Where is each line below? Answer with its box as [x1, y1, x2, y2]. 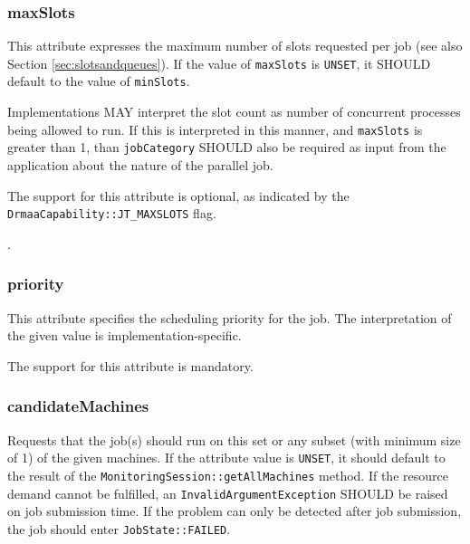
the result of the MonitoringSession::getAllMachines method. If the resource [7, 465, 448, 484]
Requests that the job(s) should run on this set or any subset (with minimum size [7, 430, 461, 449]
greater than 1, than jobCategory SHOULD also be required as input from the [7, 138, 446, 157]
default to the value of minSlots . [7, 72, 190, 91]
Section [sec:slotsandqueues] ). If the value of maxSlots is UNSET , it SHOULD [7, 53, 431, 72]
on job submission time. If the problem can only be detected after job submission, [7, 501, 462, 520]
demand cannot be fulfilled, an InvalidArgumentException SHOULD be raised [7, 483, 448, 502]
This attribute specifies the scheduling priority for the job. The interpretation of [7, 308, 452, 327]
